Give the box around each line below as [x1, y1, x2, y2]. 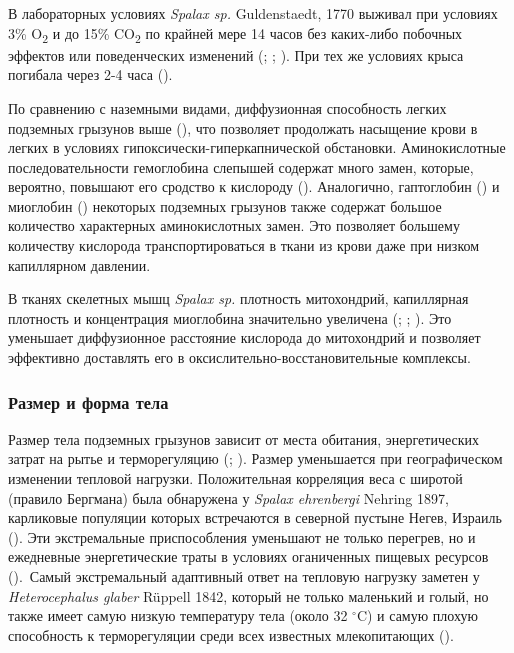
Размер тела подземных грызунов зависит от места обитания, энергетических [8, 428, 479, 449]
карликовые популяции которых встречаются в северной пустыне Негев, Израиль [8, 507, 502, 528]
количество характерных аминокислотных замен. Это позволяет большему [8, 215, 460, 236]
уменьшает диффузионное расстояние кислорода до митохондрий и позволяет [8, 327, 481, 348]
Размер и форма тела [8, 389, 169, 414]
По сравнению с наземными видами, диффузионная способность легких [8, 97, 447, 118]
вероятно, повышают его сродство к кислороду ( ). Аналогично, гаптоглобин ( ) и [8, 176, 500, 197]
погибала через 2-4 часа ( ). [8, 64, 173, 85]
